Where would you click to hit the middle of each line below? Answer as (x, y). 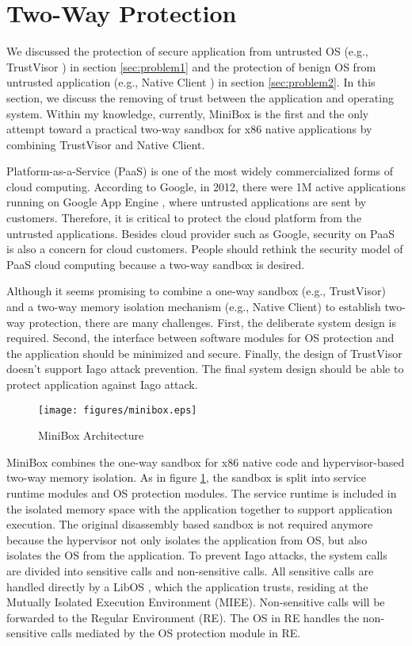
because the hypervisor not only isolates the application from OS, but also (187, 539)
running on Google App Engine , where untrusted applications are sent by (187, 202)
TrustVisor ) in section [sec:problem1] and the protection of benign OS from (191, 66)
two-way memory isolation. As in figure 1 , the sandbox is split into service (187, 477)
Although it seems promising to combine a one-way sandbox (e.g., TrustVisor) (196, 291)
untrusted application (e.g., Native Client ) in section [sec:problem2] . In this (191, 82)
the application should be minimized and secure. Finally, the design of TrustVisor (204, 353)
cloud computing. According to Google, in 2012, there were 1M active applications (206, 186)
